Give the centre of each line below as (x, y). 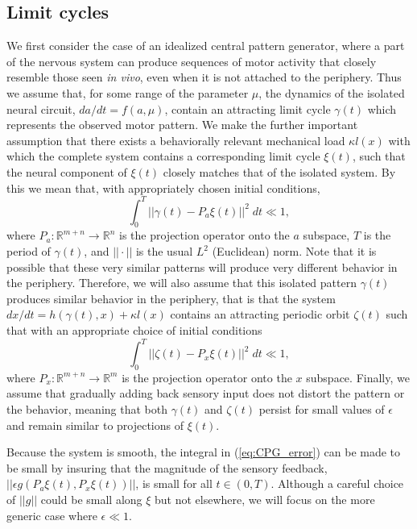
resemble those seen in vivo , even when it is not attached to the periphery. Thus (204, 77)
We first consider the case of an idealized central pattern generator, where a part (206, 46)
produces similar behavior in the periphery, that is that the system (171, 298)
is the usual (164, 251)
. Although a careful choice (337, 483)
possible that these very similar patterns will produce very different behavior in (202, 267)
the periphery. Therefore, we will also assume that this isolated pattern (182, 283)
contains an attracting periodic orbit (260, 314)
